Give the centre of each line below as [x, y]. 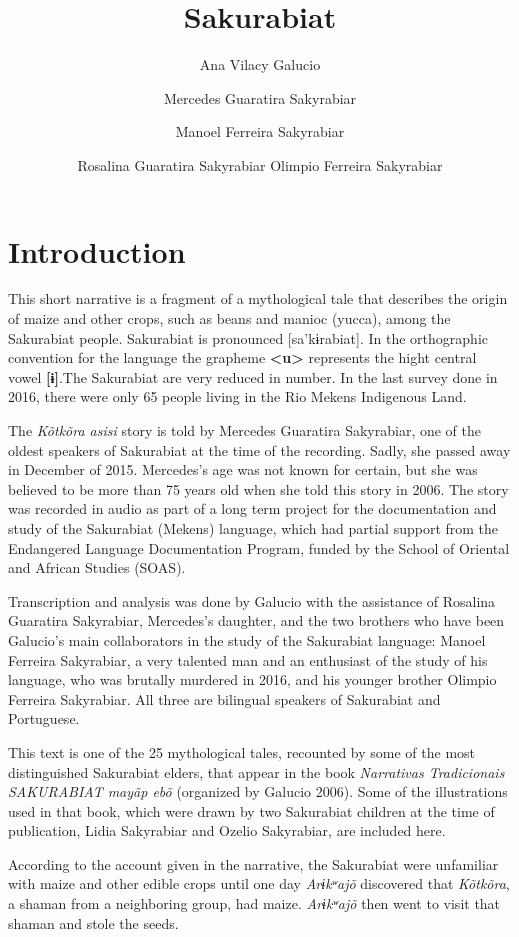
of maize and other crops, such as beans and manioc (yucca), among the [229, 318]
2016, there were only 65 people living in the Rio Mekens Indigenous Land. [237, 396]
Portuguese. [44, 718]
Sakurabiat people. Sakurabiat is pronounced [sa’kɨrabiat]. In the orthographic [248, 337]
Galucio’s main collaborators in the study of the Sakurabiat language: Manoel [247, 639]
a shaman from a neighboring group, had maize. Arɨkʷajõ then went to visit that [254, 903]
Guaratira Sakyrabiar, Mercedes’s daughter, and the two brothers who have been [256, 620]
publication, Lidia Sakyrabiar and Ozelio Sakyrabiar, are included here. [227, 830]
